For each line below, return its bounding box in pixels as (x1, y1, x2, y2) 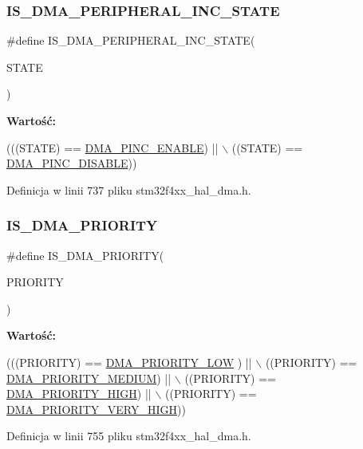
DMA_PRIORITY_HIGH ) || (6, 385, 152, 402)
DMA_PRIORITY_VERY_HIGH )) (6, 400, 186, 417)
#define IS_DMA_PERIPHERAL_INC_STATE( (6, 32, 255, 49)
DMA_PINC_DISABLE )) (6, 155, 137, 171)
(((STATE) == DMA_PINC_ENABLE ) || (6, 139, 219, 156)
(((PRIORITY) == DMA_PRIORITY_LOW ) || (6, 353, 252, 370)
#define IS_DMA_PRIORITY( (6, 246, 164, 263)
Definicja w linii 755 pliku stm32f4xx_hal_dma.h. (6, 427, 251, 444)
